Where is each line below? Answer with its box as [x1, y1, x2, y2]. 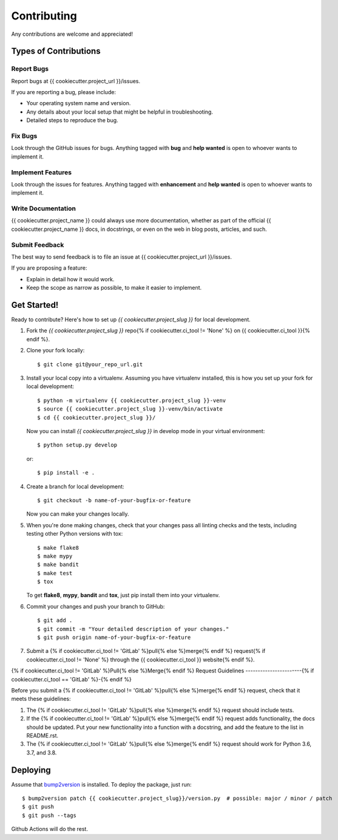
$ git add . [37, 617, 73, 624]
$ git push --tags [22, 811, 77, 819]
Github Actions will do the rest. [11, 825, 88, 833]
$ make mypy [37, 553, 73, 559]
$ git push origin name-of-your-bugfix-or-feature [37, 634, 191, 641]
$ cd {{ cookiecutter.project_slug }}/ [37, 414, 156, 421]
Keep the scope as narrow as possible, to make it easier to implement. [26, 284, 202, 292]
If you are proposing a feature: [11, 264, 87, 271]
